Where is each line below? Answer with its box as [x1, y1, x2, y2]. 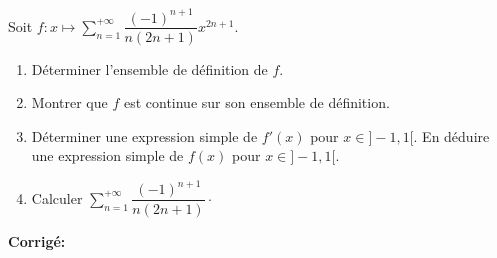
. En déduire [413, 125, 490, 146]
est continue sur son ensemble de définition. [123, 92, 390, 113]
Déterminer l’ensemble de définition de [31, 58, 268, 79]
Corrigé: [8, 230, 66, 251]
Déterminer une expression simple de [31, 125, 258, 146]
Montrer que [31, 92, 108, 113]
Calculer [31, 187, 83, 208]
